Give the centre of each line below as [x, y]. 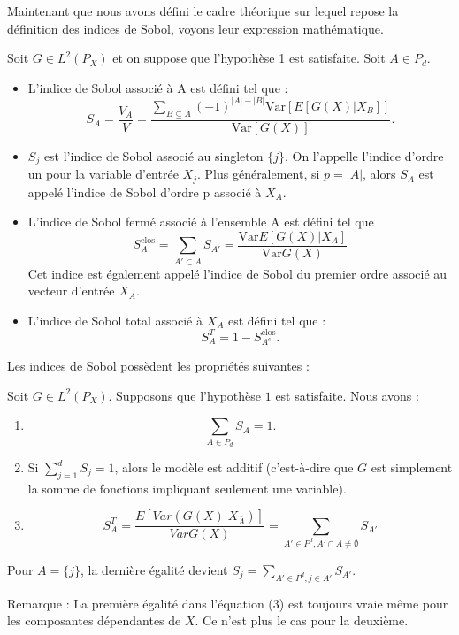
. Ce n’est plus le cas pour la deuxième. [302, 620]
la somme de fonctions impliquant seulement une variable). [187, 488]
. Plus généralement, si [258, 174]
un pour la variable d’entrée [103, 174]
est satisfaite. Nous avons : [347, 395]
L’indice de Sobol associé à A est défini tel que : [158, 87]
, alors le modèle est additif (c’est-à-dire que [234, 467]
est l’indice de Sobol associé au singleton [153, 155]
